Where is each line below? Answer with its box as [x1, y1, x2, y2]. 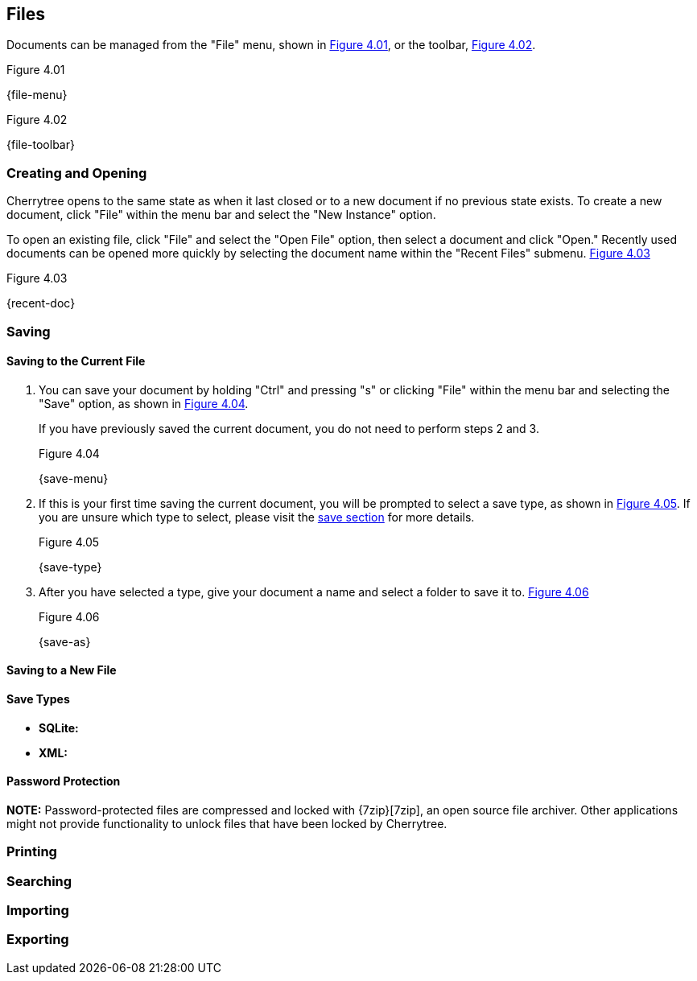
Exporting [6, 931, 69, 948]
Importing [6, 901, 69, 918]
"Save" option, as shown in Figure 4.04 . [39, 396, 249, 410]
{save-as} [39, 634, 91, 649]
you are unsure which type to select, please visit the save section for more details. [39, 509, 475, 524]
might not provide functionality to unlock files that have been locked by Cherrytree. [6, 816, 447, 831]
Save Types [6, 691, 70, 706]
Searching [6, 872, 72, 889]
